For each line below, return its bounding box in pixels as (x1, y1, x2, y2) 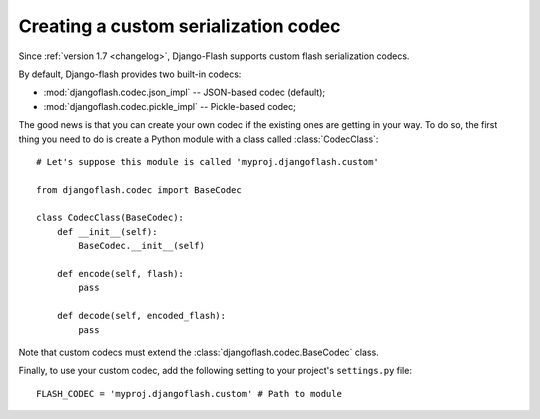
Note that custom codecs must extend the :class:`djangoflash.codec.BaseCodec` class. (18, 346, 379, 358)
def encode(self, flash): (56, 268, 185, 280)
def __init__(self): (56, 226, 158, 237)
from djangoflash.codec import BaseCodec (36, 184, 242, 195)
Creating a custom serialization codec (18, 15, 341, 37)
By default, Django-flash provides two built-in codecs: (18, 68, 242, 80)
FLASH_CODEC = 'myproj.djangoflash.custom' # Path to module (36, 388, 342, 399)
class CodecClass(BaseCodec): (36, 212, 185, 224)
